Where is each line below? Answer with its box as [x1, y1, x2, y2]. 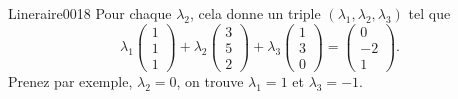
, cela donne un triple [190, 3, 321, 23]
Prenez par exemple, [8, 70, 133, 91]
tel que [408, 3, 451, 23]
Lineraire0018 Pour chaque [8, 3, 172, 23]
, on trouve [176, 70, 244, 91]
